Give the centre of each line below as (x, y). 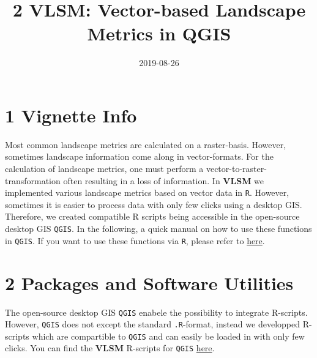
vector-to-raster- (236, 169)
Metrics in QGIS (159, 33)
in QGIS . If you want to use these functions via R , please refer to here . (135, 240)
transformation (33, 180)
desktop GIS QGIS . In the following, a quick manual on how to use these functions (158, 229)
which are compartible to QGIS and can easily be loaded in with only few (168, 336)
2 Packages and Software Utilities (149, 282)
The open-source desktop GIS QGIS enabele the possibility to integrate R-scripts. (156, 312)
